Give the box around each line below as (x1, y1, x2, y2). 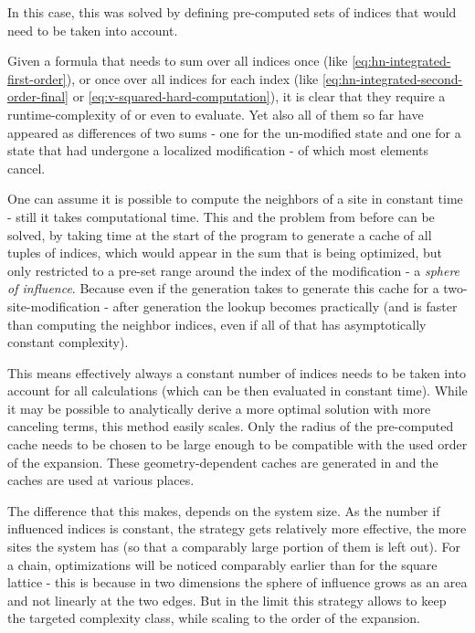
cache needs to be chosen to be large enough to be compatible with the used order (7, 435, 468, 454)
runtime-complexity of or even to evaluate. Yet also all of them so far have (7, 104, 424, 123)
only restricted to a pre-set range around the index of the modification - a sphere (7, 260, 460, 280)
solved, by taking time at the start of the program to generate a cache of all (7, 225, 432, 244)
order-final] (7, 87, 69, 106)
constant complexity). (7, 332, 129, 352)
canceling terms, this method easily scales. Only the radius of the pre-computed (7, 417, 454, 436)
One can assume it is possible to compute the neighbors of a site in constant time (7, 189, 463, 208)
